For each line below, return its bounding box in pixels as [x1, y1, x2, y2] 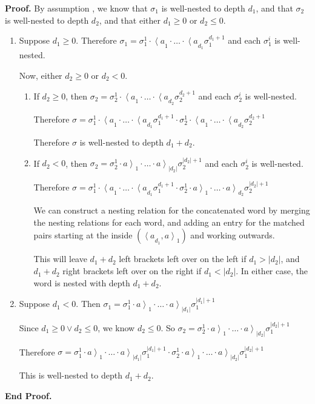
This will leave [33, 252, 87, 265]
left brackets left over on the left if [119, 252, 247, 265]
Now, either [19, 69, 62, 81]
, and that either [99, 13, 161, 26]
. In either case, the [236, 264, 308, 277]
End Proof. [5, 389, 52, 402]
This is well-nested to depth [19, 369, 122, 382]
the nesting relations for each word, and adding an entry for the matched [33, 215, 305, 228]
